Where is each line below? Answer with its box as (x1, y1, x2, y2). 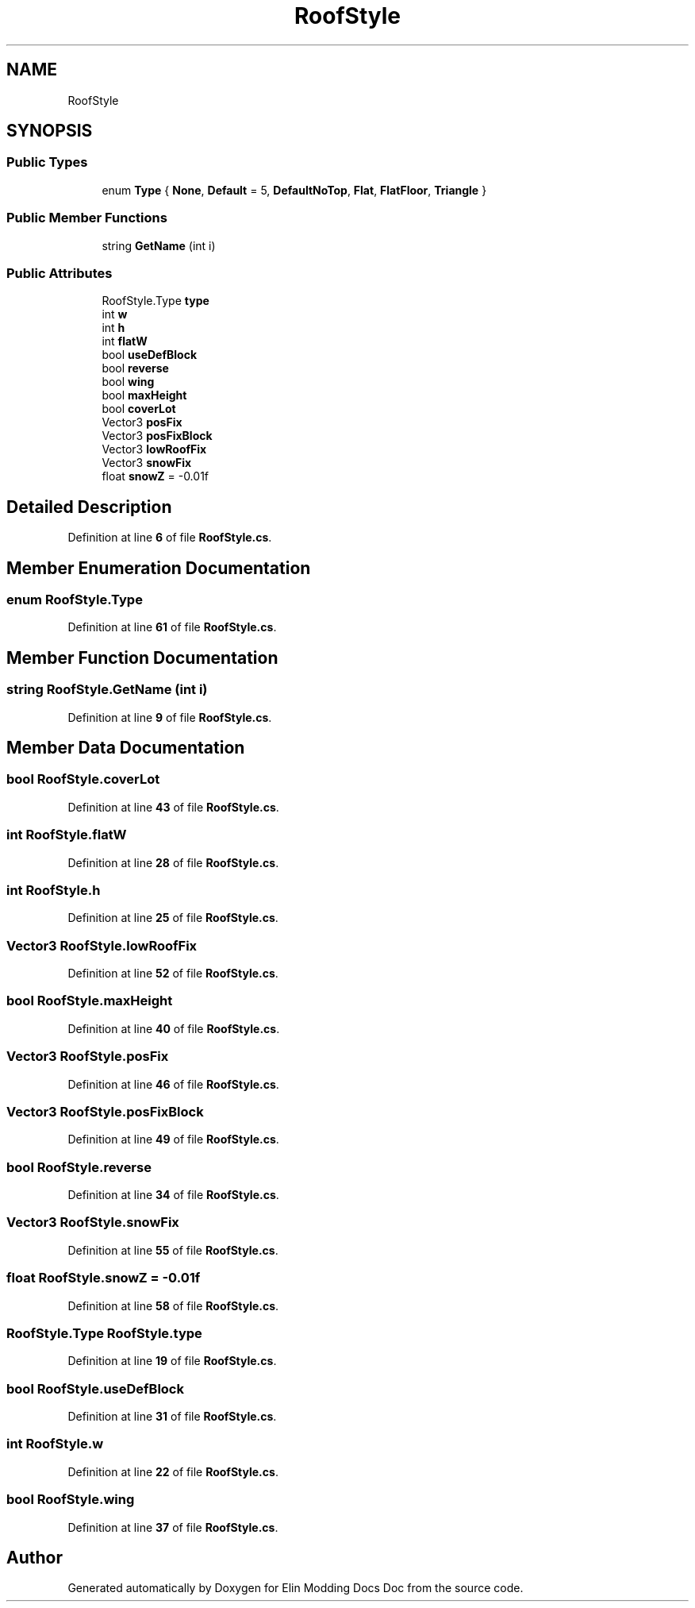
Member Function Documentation (6, 647, 278, 668)
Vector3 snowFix (102, 456, 192, 470)
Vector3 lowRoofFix (102, 442, 207, 457)
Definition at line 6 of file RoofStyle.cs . (67, 530, 272, 545)
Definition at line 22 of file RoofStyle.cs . (67, 1464, 278, 1479)
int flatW (102, 334, 148, 349)
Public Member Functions (6, 210, 167, 226)
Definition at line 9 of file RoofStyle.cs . (67, 710, 272, 724)
